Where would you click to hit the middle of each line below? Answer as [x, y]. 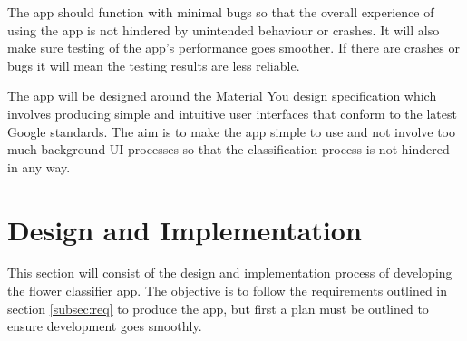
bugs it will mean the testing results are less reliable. [154, 65]
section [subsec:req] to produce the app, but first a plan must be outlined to [218, 308]
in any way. [39, 166]
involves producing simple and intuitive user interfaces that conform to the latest [232, 113]
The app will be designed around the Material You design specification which [222, 96]
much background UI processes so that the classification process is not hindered [229, 149]
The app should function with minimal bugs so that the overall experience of [221, 12]
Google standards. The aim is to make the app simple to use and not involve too [231, 131]
